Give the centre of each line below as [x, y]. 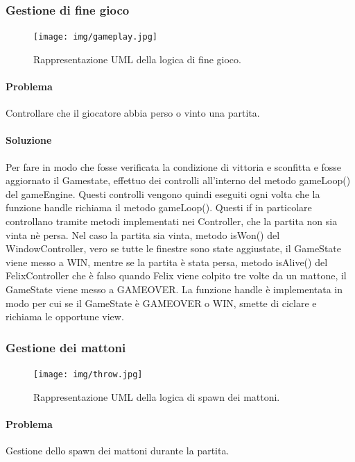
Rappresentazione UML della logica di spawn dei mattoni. [157, 396]
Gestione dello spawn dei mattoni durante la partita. [118, 451]
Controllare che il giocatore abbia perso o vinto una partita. [133, 113]
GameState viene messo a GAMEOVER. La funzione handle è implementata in [174, 289]
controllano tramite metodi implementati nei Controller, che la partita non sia [172, 221]
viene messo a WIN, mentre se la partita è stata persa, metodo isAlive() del [167, 262]
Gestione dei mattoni [66, 347]
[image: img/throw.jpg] [88, 374]
